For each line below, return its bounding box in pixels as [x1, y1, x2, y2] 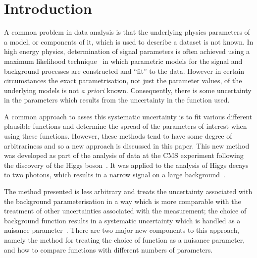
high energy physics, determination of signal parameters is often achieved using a [4, 46, 250, 56]
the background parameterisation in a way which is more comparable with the [4, 196, 241, 206]
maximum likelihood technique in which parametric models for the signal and [4, 55, 243, 66]
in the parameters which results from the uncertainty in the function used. [4, 95, 230, 105]
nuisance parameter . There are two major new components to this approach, [4, 225, 239, 235]
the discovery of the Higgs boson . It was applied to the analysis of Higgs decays [4, 159, 249, 170]
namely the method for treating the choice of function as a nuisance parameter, [4, 235, 245, 245]
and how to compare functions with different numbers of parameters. [4, 244, 213, 255]
